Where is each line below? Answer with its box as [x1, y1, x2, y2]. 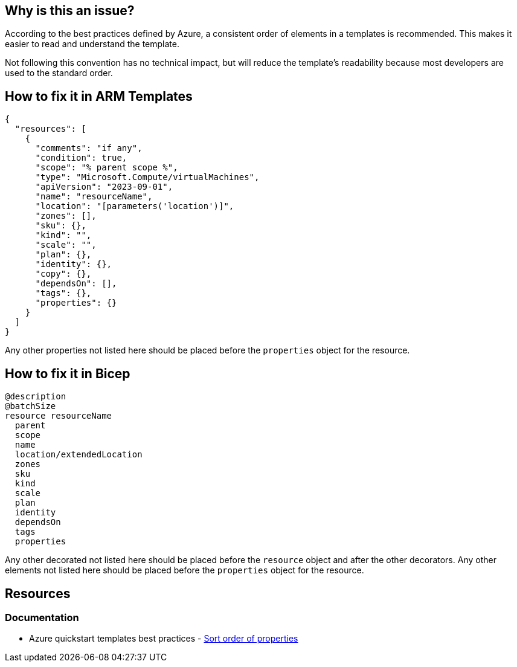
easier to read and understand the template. [5, 39, 179, 50]
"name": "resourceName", [35, 192, 153, 202]
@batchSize [5, 401, 56, 411]
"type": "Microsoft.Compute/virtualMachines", [35, 172, 260, 182]
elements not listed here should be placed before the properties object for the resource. [5, 565, 364, 576]
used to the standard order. [5, 68, 113, 79]
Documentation [5, 611, 79, 623]
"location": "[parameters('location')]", [35, 201, 234, 211]
